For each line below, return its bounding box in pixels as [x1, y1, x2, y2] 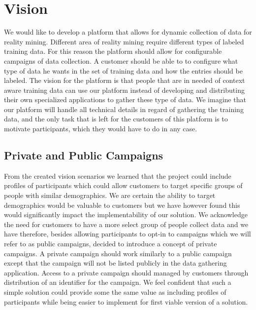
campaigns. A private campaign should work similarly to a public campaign [4, 248, 232, 258]
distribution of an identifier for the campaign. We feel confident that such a [4, 277, 231, 287]
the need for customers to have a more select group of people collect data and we [4, 219, 249, 229]
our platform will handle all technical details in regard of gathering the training [4, 104, 244, 114]
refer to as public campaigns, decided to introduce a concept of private [4, 238, 217, 249]
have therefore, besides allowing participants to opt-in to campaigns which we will [4, 229, 251, 239]
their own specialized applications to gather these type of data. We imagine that [4, 94, 246, 105]
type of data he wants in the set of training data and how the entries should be [4, 65, 243, 76]
